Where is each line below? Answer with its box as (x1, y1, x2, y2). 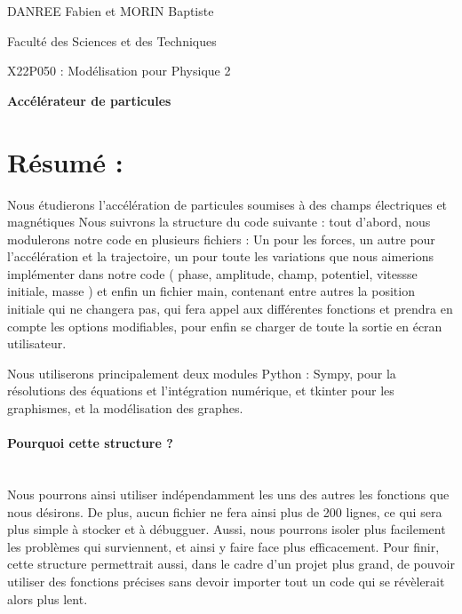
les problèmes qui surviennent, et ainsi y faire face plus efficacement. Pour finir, (7, 537, 440, 555)
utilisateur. (7, 334, 67, 353)
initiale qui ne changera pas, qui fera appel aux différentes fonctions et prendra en (7, 299, 453, 318)
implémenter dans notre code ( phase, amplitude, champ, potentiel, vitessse (7, 264, 418, 283)
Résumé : (7, 143, 123, 179)
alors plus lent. (7, 589, 88, 608)
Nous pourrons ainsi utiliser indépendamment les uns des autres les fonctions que (7, 485, 450, 504)
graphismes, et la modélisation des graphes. (7, 399, 243, 418)
